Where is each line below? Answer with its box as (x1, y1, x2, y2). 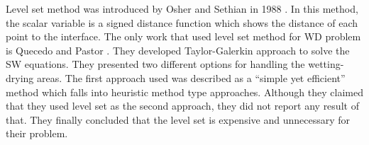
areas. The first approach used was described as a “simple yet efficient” (37, 70, 346, 85)
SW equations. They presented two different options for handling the (6, 57, 305, 71)
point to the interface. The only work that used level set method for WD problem (6, 29, 361, 44)
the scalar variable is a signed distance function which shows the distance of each (6, 15, 358, 30)
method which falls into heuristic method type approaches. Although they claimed (6, 84, 363, 99)
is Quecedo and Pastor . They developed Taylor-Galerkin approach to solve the (6, 42, 350, 57)
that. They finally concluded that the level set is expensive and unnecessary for (6, 112, 351, 127)
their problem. (6, 126, 68, 141)
